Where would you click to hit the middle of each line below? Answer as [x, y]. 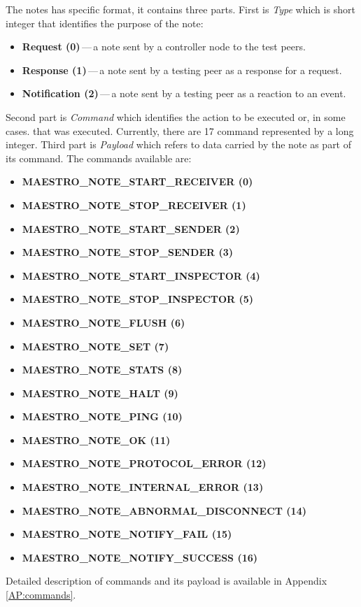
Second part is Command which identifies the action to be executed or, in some [176, 116]
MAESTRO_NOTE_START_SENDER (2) [131, 228]
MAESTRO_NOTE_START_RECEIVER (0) [137, 181]
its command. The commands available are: [99, 158]
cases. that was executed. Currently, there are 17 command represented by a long [180, 130]
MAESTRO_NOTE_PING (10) [102, 416]
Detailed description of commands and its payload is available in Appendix [167, 581]
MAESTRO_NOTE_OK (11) [96, 440]
